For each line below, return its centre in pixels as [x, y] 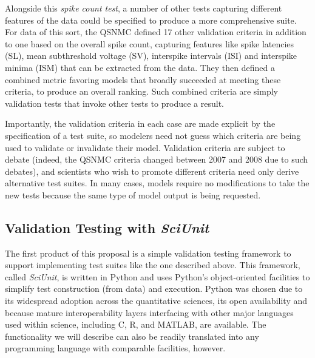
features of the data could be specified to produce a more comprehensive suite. [151, 20]
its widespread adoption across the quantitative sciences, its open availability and [156, 301]
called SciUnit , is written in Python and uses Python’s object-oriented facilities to [157, 276]
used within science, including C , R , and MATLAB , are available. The [136, 324]
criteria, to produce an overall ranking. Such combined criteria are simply [141, 91]
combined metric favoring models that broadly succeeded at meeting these [143, 79]
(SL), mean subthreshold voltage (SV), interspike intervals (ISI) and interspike [151, 56]
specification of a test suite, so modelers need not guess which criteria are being [153, 135]
